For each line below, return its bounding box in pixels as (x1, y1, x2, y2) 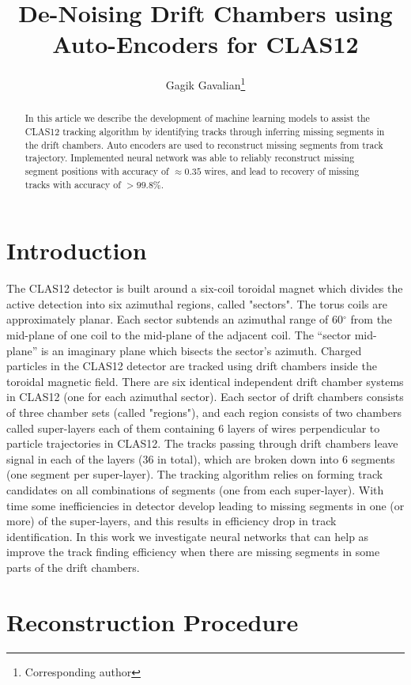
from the (350, 311, 393, 327)
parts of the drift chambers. (6, 558, 140, 575)
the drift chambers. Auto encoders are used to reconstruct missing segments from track (25, 138, 383, 151)
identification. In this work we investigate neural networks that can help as (6, 528, 369, 544)
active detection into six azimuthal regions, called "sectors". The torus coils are (6, 295, 387, 312)
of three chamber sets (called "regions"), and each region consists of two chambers (6, 403, 402, 420)
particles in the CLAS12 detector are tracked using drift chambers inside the (6, 358, 377, 374)
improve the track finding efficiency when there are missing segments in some (6, 543, 380, 560)
